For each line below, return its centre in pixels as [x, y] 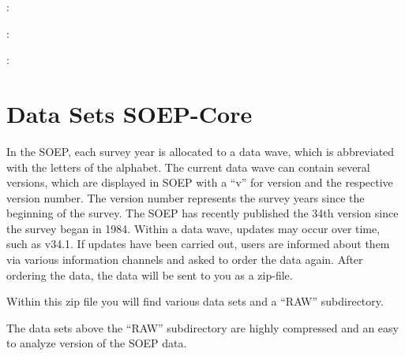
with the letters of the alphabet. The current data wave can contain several [188, 167]
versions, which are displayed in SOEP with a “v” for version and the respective [200, 182]
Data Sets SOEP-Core [129, 113]
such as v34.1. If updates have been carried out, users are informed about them [198, 244]
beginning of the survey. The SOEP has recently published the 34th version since [202, 213]
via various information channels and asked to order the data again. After [185, 260]
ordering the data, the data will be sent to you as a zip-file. [150, 274]
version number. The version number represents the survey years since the [186, 197]
